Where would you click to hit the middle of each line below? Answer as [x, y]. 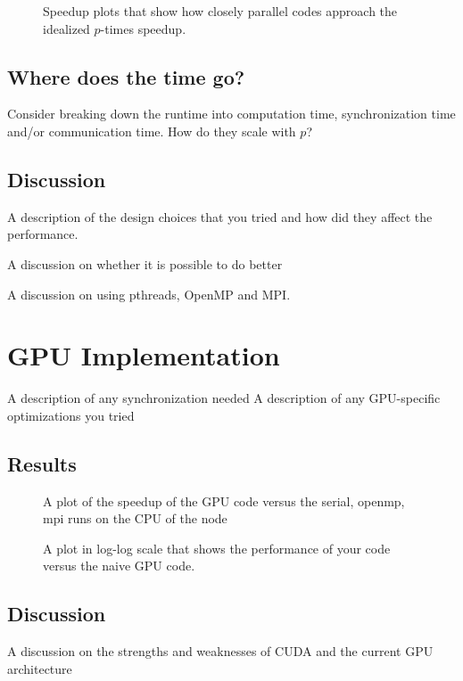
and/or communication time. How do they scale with [152, 131]
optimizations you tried [71, 415]
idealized [66, 28]
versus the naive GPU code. [119, 566]
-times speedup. [143, 28]
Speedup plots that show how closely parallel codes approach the [220, 11]
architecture [40, 668]
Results [42, 463]
